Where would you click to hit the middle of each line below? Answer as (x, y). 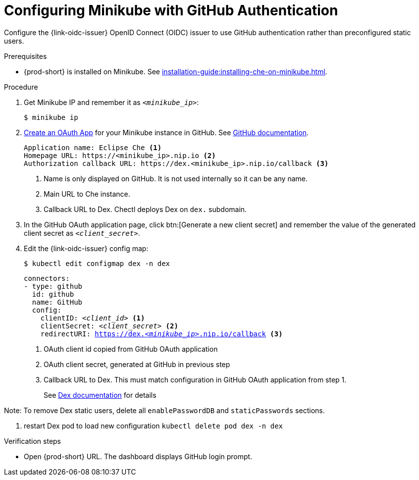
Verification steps (33, 441)
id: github (53, 294)
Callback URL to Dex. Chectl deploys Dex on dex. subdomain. (145, 209)
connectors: (47, 278)
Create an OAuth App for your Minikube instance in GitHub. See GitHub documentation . (166, 132)
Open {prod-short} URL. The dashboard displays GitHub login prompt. (138, 456)
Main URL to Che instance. (87, 194)
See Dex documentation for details (100, 395)
